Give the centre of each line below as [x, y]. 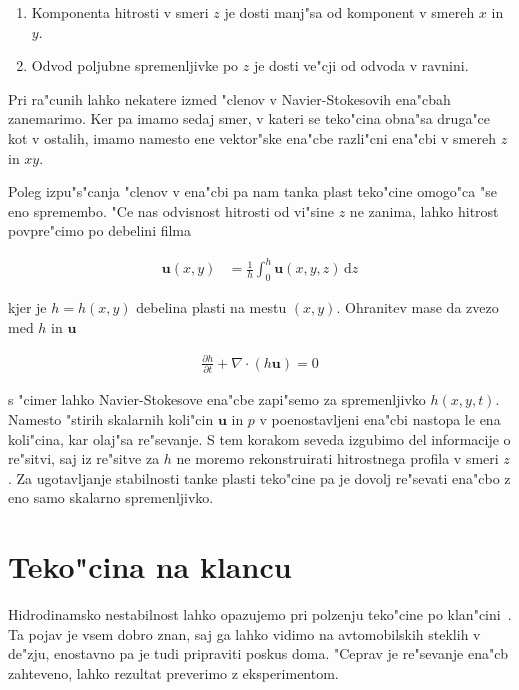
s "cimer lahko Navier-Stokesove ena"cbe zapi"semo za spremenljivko [217, 399]
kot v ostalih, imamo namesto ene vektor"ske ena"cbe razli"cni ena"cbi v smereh [252, 137]
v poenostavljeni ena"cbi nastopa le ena [380, 418]
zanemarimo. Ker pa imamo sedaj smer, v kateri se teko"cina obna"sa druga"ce [249, 118]
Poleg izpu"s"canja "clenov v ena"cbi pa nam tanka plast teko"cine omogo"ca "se [252, 191]
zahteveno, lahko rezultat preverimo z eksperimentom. [173, 672]
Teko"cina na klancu [150, 566]
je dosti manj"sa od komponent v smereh [349, 12]
